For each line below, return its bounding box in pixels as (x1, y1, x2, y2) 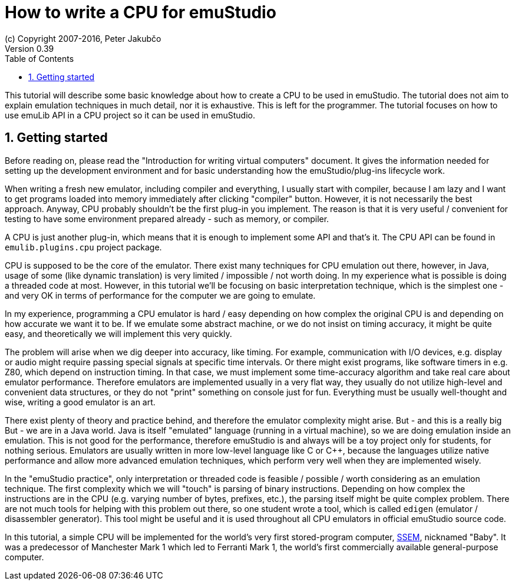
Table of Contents (5, 53, 74, 64)
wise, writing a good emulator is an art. (5, 396, 156, 407)
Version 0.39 (5, 43, 54, 54)
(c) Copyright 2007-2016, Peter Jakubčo (5, 33, 161, 44)
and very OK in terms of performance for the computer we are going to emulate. (5, 290, 316, 300)
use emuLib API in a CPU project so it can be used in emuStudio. (5, 110, 255, 120)
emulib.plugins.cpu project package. (5, 242, 162, 252)
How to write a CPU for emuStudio (5, 2, 276, 22)
